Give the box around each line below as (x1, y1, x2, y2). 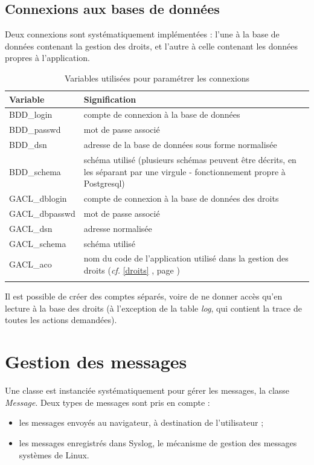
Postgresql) (83, 177, 125, 190)
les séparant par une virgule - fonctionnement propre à (83, 165, 286, 178)
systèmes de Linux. (19, 448, 89, 461)
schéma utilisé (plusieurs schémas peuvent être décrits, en (83, 153, 296, 165)
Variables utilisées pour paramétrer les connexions (64, 71, 250, 84)
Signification (83, 92, 136, 105)
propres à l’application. (5, 51, 90, 64)
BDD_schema (9, 165, 61, 178)
